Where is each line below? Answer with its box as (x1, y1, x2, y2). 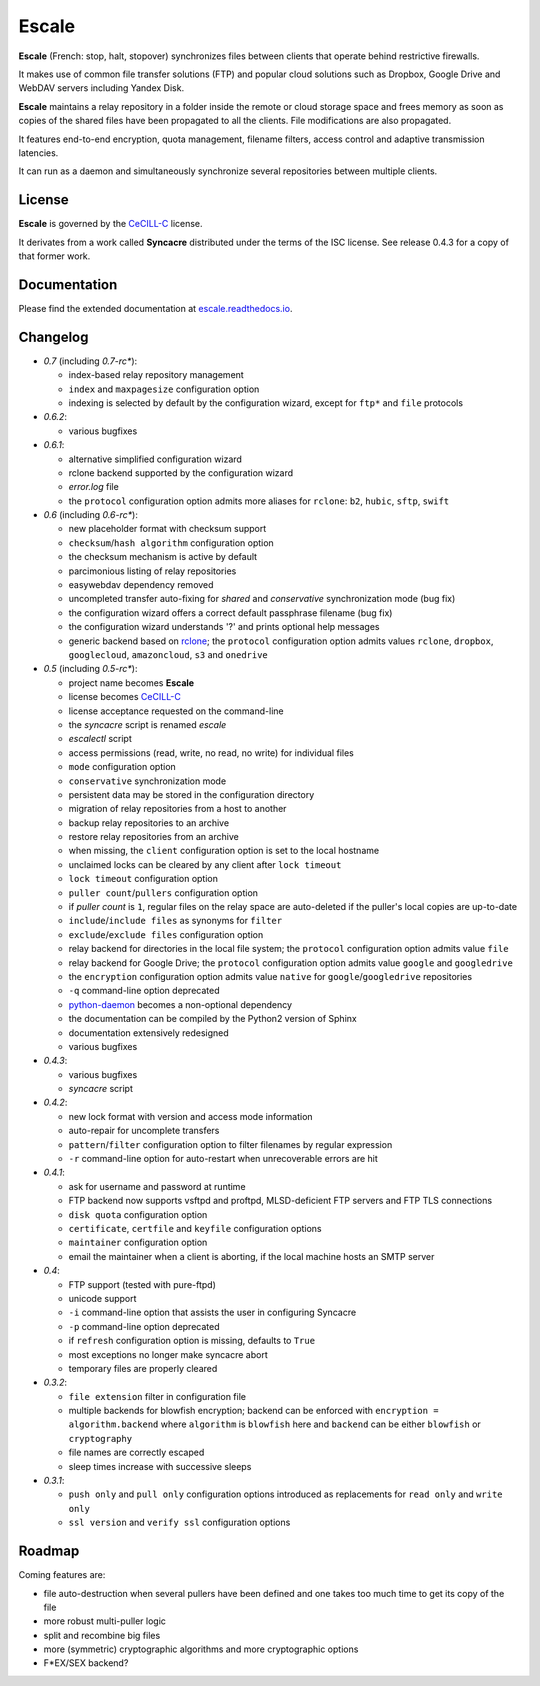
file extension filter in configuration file (68, 1390, 247, 1402)
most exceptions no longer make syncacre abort (68, 1348, 269, 1360)
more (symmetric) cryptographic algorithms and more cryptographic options (43, 1643, 359, 1655)
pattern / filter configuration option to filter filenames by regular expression (68, 1138, 393, 1150)
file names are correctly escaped (68, 1446, 205, 1459)
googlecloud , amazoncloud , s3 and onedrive (68, 648, 269, 660)
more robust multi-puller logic (43, 1615, 167, 1627)
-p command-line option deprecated (68, 1320, 220, 1332)
